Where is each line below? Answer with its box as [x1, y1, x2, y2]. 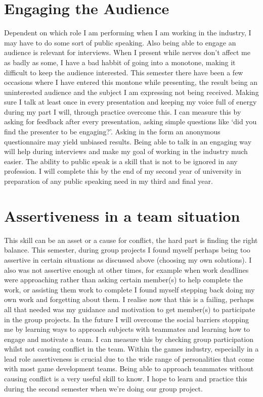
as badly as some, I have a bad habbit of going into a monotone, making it [4, 57, 236, 67]
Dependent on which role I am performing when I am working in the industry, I [4, 27, 251, 38]
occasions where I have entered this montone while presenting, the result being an [4, 77, 258, 87]
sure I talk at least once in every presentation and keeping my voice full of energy [4, 96, 257, 107]
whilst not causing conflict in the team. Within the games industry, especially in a [4, 343, 259, 354]
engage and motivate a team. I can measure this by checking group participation [4, 333, 253, 344]
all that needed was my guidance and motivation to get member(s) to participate [4, 304, 255, 314]
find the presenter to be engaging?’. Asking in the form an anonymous [4, 126, 221, 137]
